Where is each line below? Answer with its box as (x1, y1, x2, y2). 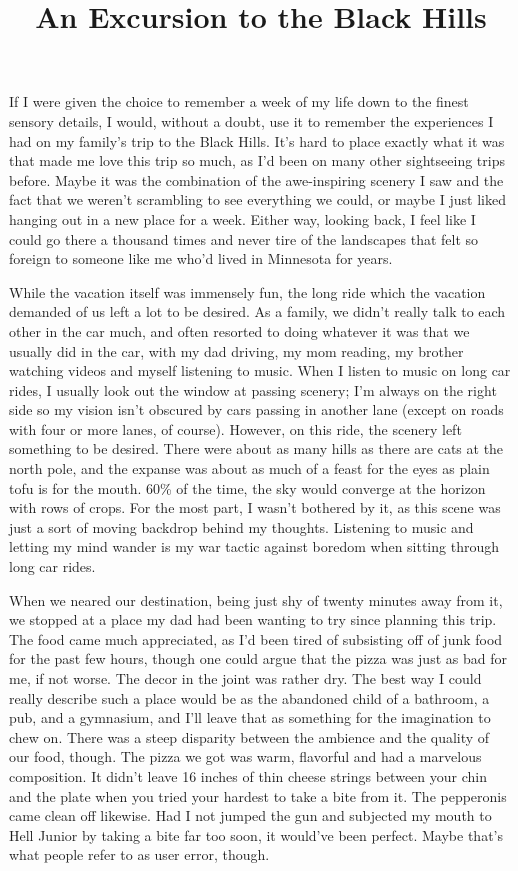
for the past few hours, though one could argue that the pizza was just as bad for (9, 648, 507, 669)
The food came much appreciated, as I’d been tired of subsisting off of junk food (9, 628, 503, 649)
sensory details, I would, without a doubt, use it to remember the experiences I (9, 110, 494, 131)
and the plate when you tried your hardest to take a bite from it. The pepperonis (9, 785, 507, 806)
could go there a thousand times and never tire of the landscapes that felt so (9, 228, 479, 249)
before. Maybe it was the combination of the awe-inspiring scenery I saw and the (9, 169, 504, 190)
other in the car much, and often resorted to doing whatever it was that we (9, 320, 470, 341)
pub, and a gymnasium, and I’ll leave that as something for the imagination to (9, 707, 491, 728)
